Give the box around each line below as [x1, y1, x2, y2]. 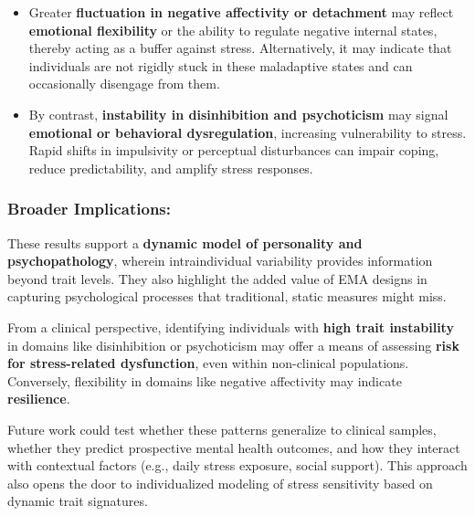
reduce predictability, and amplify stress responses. [28, 158, 313, 177]
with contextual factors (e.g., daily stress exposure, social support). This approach [7, 456, 468, 475]
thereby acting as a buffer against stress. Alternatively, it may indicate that [28, 38, 452, 58]
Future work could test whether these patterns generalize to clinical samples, [7, 419, 437, 438]
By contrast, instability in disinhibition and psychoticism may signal [28, 104, 449, 123]
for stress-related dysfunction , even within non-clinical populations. [7, 353, 409, 373]
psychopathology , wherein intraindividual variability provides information [7, 251, 433, 270]
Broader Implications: [7, 197, 172, 220]
